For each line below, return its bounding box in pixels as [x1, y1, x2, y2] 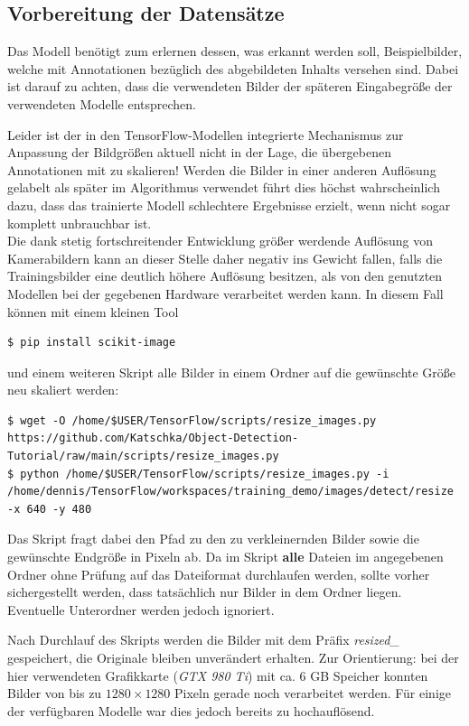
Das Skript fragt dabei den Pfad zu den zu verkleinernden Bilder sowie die [7, 529, 419, 548]
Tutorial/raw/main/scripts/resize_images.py [7, 450, 279, 463]
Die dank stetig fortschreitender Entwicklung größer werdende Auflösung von [7, 231, 434, 250]
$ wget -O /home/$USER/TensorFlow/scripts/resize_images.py [7, 414, 377, 427]
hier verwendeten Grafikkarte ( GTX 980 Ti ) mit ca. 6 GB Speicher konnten [7, 665, 428, 684]
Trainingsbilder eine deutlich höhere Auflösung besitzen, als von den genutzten [7, 266, 443, 285]
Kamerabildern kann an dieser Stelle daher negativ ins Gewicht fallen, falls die [7, 248, 443, 267]
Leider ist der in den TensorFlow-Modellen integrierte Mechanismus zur [7, 125, 404, 144]
